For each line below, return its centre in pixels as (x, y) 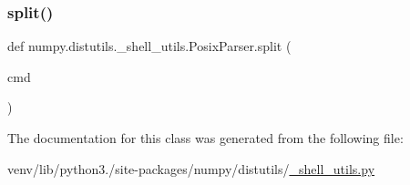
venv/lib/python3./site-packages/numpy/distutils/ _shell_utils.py (191, 168)
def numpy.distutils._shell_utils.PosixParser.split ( (149, 46)
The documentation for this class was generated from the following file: (205, 138)
